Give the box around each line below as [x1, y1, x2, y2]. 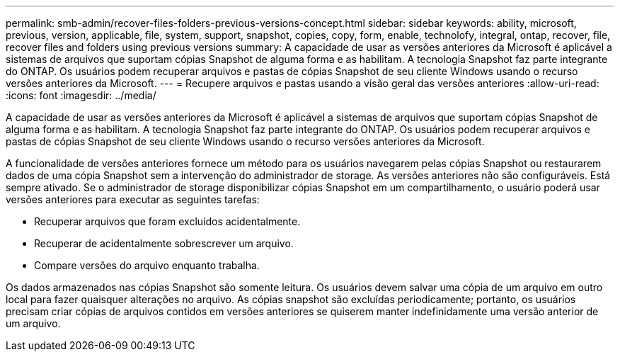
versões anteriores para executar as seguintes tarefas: [6, 193, 260, 205]
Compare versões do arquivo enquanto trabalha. [34, 259, 260, 271]
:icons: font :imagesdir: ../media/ [6, 89, 156, 101]
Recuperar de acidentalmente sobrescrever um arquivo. [34, 237, 294, 249]
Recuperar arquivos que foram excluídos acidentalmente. [34, 215, 301, 227]
